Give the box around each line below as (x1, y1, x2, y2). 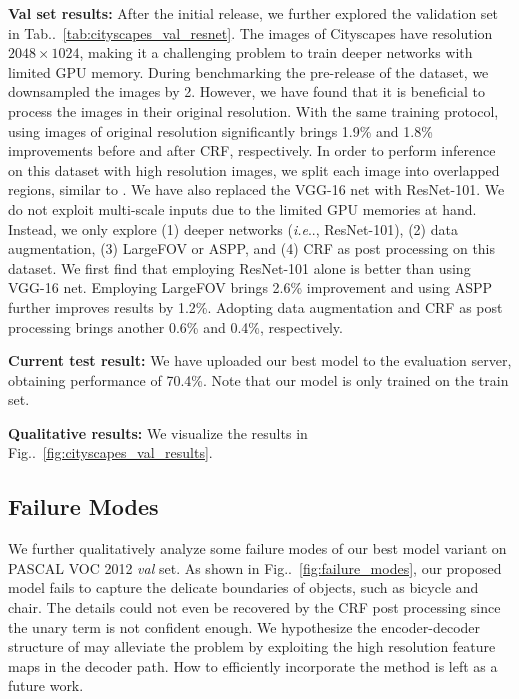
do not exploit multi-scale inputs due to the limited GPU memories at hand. (8, 198, 477, 219)
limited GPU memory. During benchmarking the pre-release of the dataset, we (8, 61, 489, 82)
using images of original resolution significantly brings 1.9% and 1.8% (8, 120, 433, 141)
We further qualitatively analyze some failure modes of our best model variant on (8, 538, 507, 559)
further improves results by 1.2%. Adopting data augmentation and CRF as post (8, 296, 503, 317)
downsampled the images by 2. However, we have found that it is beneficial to (8, 81, 486, 102)
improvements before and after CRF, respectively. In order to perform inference (8, 140, 496, 161)
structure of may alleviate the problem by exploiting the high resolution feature (8, 636, 496, 657)
